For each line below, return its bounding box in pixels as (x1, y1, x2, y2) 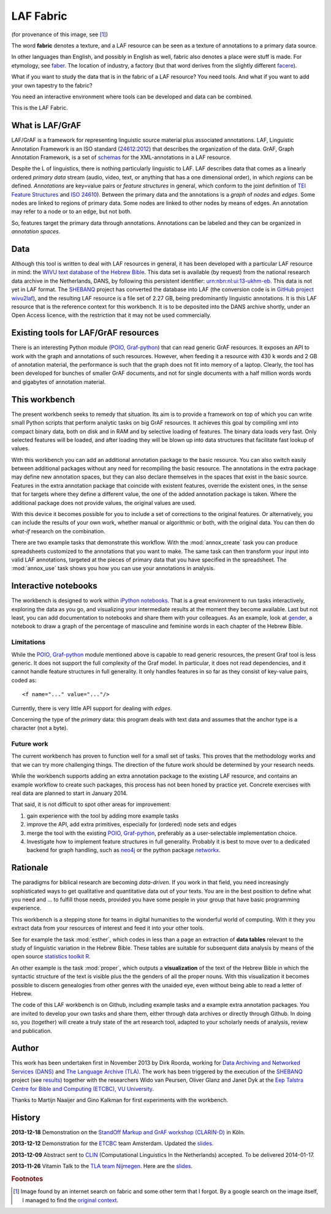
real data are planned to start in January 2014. (11, 789, 128, 797)
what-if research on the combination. (11, 527, 105, 535)
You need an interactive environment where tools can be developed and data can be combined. (11, 93, 253, 100)
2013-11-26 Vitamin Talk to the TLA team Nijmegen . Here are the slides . (11, 1162, 193, 1170)
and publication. (11, 1027, 52, 1035)
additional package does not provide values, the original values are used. (11, 499, 196, 506)
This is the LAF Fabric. (11, 104, 68, 112)
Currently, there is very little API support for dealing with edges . (11, 704, 172, 712)
